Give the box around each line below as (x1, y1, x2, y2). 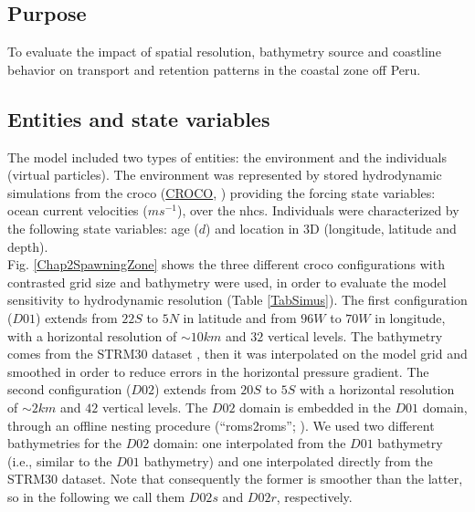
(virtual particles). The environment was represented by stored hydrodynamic (7, 165, 442, 184)
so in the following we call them (7, 486, 185, 506)
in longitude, (375, 308, 446, 327)
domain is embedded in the (239, 397, 391, 416)
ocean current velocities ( (7, 201, 148, 220)
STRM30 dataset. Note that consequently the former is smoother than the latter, (7, 469, 463, 488)
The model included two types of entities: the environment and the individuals (7, 147, 447, 166)
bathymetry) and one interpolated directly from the (143, 451, 433, 470)
